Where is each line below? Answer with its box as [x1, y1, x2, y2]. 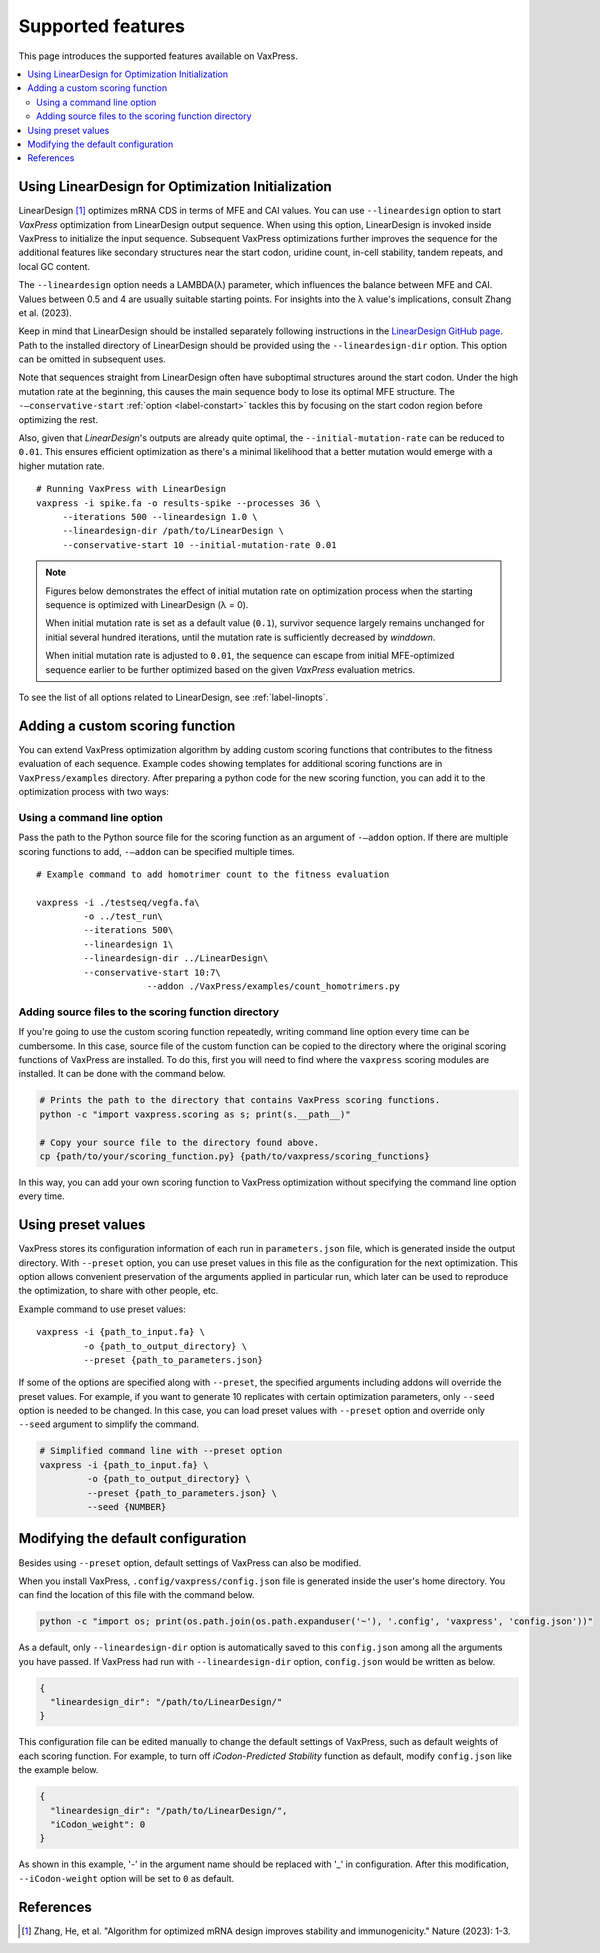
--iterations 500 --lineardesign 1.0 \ [62, 511, 259, 522]
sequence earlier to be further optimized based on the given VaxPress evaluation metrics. [45, 663, 416, 675]
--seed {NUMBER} [86, 1501, 167, 1513]
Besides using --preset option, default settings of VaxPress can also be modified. [18, 1556, 362, 1569]
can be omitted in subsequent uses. [18, 353, 167, 365]
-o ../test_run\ [83, 911, 164, 922]
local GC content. [18, 260, 90, 272]
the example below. [18, 1764, 99, 1776]
